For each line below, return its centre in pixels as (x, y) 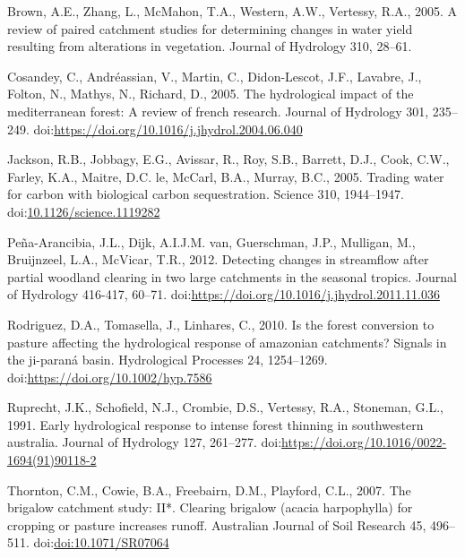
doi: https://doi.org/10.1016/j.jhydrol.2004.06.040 (168, 129)
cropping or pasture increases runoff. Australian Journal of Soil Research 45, (217, 524)
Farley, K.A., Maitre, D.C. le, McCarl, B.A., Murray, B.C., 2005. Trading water (226, 176)
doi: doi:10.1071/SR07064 (101, 542)
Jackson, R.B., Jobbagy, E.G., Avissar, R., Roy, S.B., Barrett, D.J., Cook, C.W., (228, 159)
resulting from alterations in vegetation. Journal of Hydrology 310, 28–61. (210, 46)
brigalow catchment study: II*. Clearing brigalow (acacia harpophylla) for (210, 507)
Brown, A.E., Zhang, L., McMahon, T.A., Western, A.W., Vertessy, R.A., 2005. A (232, 11)
